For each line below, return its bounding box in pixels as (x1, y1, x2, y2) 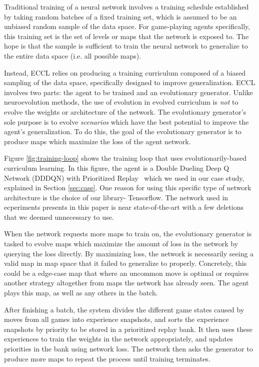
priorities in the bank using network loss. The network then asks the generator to (4, 343, 253, 353)
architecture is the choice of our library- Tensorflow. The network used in (4, 192, 228, 202)
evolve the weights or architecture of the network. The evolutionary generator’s (4, 106, 246, 117)
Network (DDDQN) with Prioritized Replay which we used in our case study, (4, 172, 244, 183)
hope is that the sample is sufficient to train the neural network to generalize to (4, 41, 248, 51)
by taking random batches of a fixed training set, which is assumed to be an (4, 11, 237, 22)
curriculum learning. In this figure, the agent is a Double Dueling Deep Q (4, 162, 229, 173)
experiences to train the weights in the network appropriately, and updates (4, 333, 233, 344)
